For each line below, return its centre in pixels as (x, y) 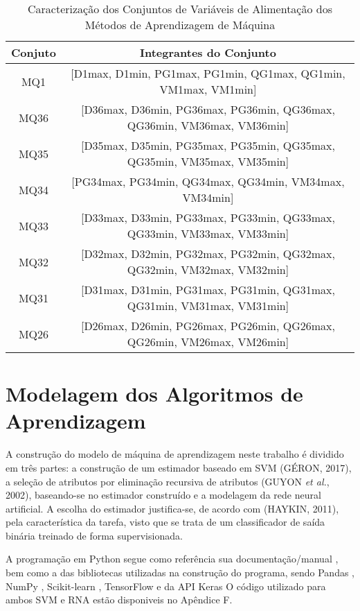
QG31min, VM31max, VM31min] (208, 305)
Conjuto (34, 52)
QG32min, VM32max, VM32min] (208, 269)
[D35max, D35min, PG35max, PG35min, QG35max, (208, 145)
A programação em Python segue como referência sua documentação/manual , (172, 559)
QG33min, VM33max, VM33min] (208, 233)
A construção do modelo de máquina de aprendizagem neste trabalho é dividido (175, 454)
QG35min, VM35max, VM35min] (208, 161)
